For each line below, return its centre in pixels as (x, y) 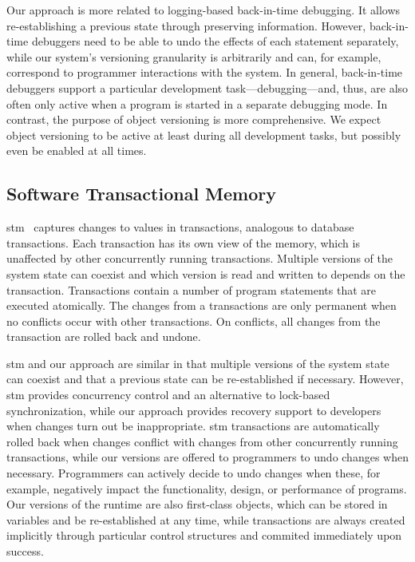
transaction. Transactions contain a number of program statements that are (192, 289)
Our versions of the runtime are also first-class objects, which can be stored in (197, 504)
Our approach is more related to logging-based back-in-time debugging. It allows (204, 10)
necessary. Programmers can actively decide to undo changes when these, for (194, 473)
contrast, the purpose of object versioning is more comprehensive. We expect (194, 119)
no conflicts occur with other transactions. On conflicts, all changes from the (194, 321)
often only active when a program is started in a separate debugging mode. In (197, 103)
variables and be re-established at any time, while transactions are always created (206, 519)
